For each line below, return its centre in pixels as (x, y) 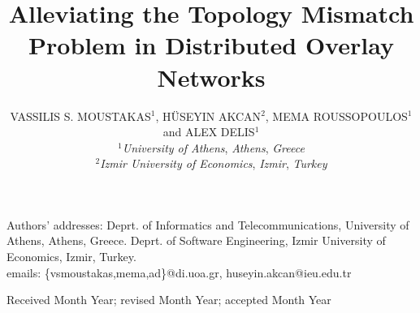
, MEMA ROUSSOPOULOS (336, 116)
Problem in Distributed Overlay (211, 45)
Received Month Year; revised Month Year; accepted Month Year (169, 300)
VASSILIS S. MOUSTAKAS (80, 116)
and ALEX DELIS (209, 132)
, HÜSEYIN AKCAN (208, 116)
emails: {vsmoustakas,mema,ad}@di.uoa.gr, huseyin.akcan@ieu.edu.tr (179, 272)
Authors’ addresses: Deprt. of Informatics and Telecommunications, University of (208, 224)
